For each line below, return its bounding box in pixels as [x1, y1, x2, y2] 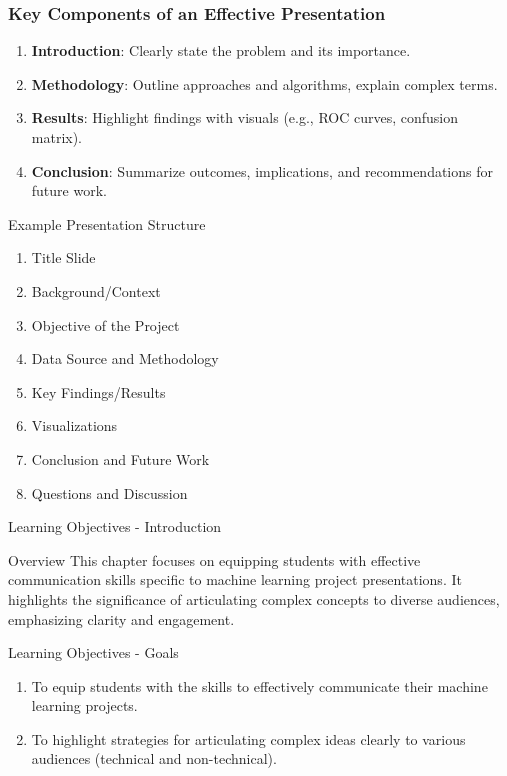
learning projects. [31, 695, 138, 716]
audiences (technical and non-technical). [31, 748, 277, 769]
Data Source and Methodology [31, 348, 219, 369]
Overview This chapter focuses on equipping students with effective [8, 549, 421, 570]
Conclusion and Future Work [31, 448, 210, 469]
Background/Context [31, 280, 161, 301]
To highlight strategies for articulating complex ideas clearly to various [31, 728, 466, 749]
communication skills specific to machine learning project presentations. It [8, 569, 462, 590]
